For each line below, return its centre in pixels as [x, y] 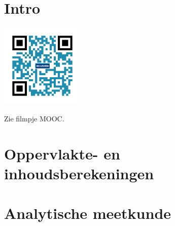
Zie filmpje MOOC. [34, 118]
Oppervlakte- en [62, 153]
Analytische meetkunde [88, 213]
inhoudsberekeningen [79, 173]
